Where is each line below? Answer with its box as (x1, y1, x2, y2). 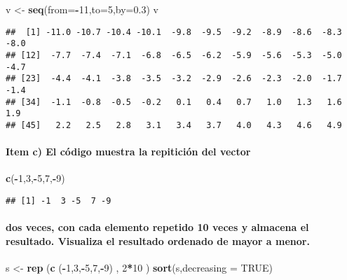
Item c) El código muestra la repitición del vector (6, 144, 251, 159)
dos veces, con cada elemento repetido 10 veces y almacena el (6, 220, 309, 234)
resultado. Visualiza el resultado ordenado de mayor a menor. (6, 233, 310, 248)
